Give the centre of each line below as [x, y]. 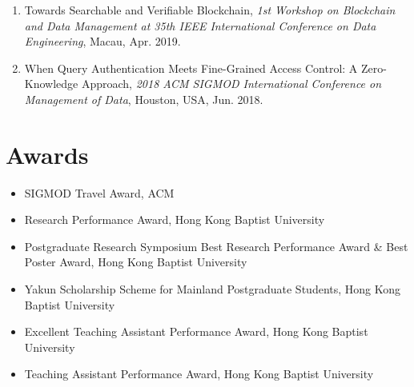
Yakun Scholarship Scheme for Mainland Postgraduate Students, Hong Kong [213, 289]
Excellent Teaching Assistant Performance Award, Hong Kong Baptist [196, 331]
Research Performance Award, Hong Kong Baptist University [175, 219]
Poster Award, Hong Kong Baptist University [136, 262]
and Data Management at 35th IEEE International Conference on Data [200, 25]
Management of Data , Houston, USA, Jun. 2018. [144, 99]
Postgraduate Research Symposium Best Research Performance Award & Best [216, 246]
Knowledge [51, 84]
